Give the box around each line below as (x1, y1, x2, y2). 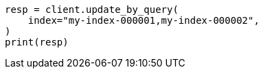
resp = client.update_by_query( (5, 4, 179, 15)
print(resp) (5, 37, 69, 48)
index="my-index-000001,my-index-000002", (27, 15, 260, 26)
